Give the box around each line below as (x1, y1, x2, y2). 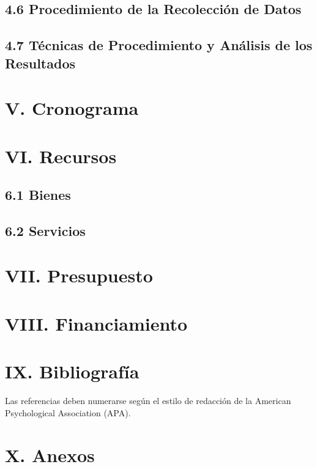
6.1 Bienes (5, 185, 71, 204)
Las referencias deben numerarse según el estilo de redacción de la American (5, 394, 291, 407)
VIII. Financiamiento (5, 311, 188, 336)
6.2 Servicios (5, 221, 86, 240)
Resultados (5, 53, 75, 72)
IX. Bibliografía (5, 359, 140, 384)
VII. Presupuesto (5, 263, 153, 288)
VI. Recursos (5, 143, 117, 168)
